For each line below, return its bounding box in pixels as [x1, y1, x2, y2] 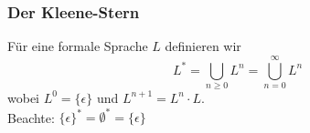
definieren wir [165, 36, 241, 56]
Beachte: [7, 107, 55, 127]
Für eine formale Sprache [7, 36, 148, 56]
